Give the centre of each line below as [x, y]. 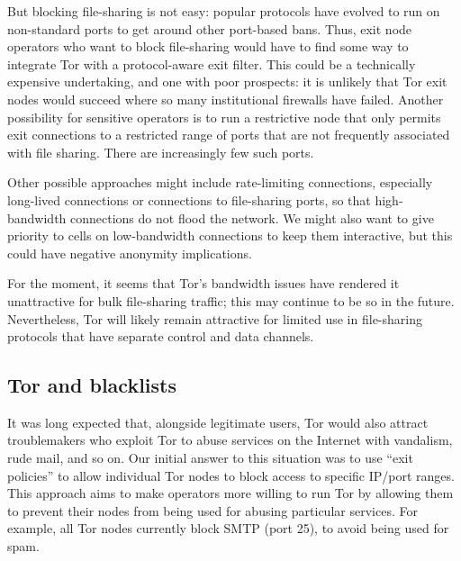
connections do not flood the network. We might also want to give [252, 217]
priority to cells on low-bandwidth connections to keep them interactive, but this [230, 235]
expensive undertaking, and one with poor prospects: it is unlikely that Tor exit [227, 81]
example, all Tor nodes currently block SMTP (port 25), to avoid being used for [228, 528]
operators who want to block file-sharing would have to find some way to [208, 46]
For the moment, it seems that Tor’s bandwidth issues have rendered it [203, 283]
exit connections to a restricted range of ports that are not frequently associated [229, 135]
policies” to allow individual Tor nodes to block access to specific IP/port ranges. [231, 475]
